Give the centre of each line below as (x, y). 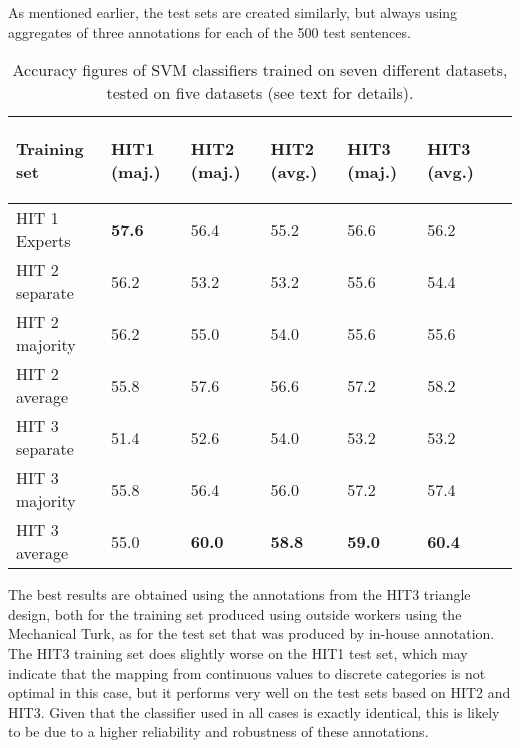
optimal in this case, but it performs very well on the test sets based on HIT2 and (259, 692)
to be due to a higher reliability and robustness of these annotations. (218, 731)
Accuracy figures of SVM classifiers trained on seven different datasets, (260, 70)
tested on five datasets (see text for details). (260, 93)
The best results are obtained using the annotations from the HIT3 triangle (239, 594)
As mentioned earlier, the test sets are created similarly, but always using (233, 12)
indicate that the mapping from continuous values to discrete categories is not (247, 672)
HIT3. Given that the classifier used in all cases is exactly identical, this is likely (254, 711)
